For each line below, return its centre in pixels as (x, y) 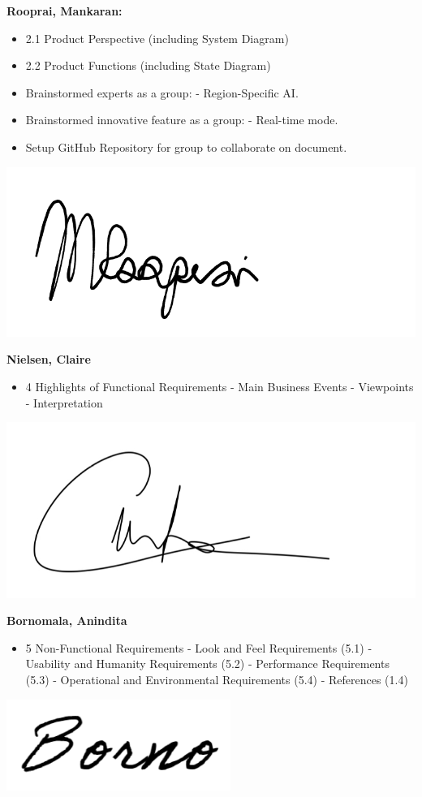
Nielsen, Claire (49, 359)
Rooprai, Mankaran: (65, 11)
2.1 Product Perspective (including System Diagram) (157, 38)
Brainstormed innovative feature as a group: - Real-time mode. (182, 120)
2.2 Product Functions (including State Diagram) (148, 65)
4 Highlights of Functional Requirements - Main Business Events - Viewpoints (220, 387)
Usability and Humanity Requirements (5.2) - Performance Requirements (207, 663)
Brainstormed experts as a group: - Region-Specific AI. (162, 92)
